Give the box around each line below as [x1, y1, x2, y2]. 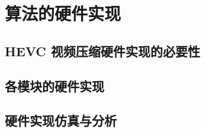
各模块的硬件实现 [5, 76, 104, 95]
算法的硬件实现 [5, 1, 121, 25]
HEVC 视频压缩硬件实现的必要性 [5, 41, 200, 60]
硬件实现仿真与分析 [5, 111, 117, 130]
